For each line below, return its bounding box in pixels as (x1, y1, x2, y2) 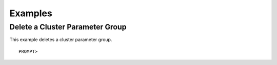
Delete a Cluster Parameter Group (9, 22, 127, 31)
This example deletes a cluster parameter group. (9, 37, 112, 43)
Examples (9, 8, 52, 19)
